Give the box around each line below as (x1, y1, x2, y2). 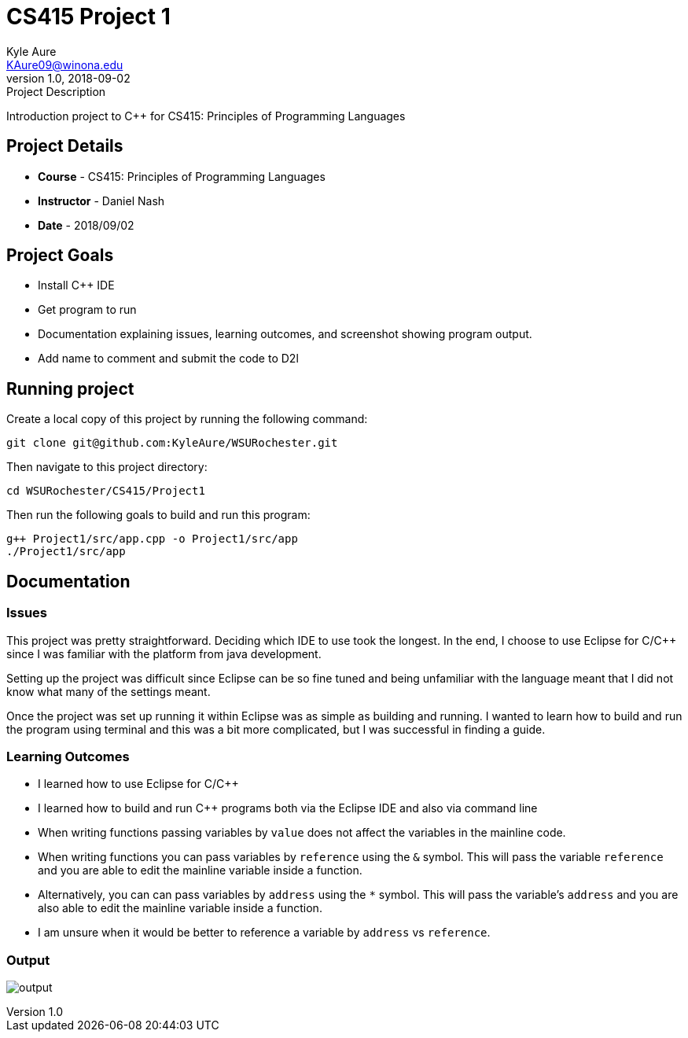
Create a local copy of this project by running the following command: (6, 412, 368, 426)
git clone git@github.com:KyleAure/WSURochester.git (6, 436, 338, 450)
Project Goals (6, 245, 114, 266)
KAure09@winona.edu (6, 57, 123, 72)
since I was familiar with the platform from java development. (6, 646, 322, 661)
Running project (6, 378, 134, 399)
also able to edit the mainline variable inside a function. (38, 901, 322, 915)
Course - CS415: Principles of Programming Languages (38, 169, 326, 183)
